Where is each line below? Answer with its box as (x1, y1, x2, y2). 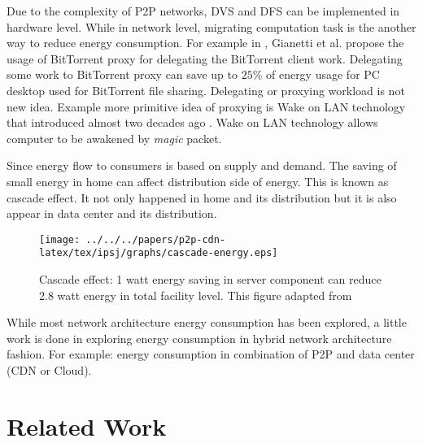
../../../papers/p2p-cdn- (85, 233, 226, 245)
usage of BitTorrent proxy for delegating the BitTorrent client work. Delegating (7, 50, 403, 67)
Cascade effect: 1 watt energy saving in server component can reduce (39, 271, 382, 288)
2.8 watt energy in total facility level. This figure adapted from (39, 286, 352, 303)
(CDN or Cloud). (7, 362, 92, 378)
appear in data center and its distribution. (7, 205, 217, 222)
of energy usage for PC (265, 66, 380, 83)
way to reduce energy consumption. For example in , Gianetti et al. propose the (7, 34, 404, 51)
